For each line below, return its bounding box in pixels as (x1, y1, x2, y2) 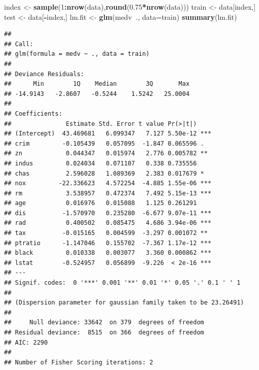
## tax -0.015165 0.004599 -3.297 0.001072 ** (4, 229, 208, 237)
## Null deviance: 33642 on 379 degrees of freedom (4, 319, 204, 326)
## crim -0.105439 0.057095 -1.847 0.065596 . (4, 140, 204, 147)
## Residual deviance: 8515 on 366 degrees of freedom (4, 329, 204, 336)
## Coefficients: (4, 110, 62, 117)
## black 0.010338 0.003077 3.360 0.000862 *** (4, 249, 212, 257)
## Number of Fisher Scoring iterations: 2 (4, 358, 153, 366)
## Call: (4, 40, 34, 48)
